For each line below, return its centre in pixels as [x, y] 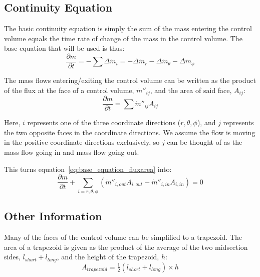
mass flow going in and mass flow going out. [72, 152]
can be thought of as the [205, 142]
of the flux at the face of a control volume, [69, 90]
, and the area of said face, [191, 90]
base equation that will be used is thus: [64, 48]
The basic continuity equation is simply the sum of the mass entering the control [128, 28]
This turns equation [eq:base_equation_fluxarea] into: [88, 169]
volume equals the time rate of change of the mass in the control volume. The [123, 38]
